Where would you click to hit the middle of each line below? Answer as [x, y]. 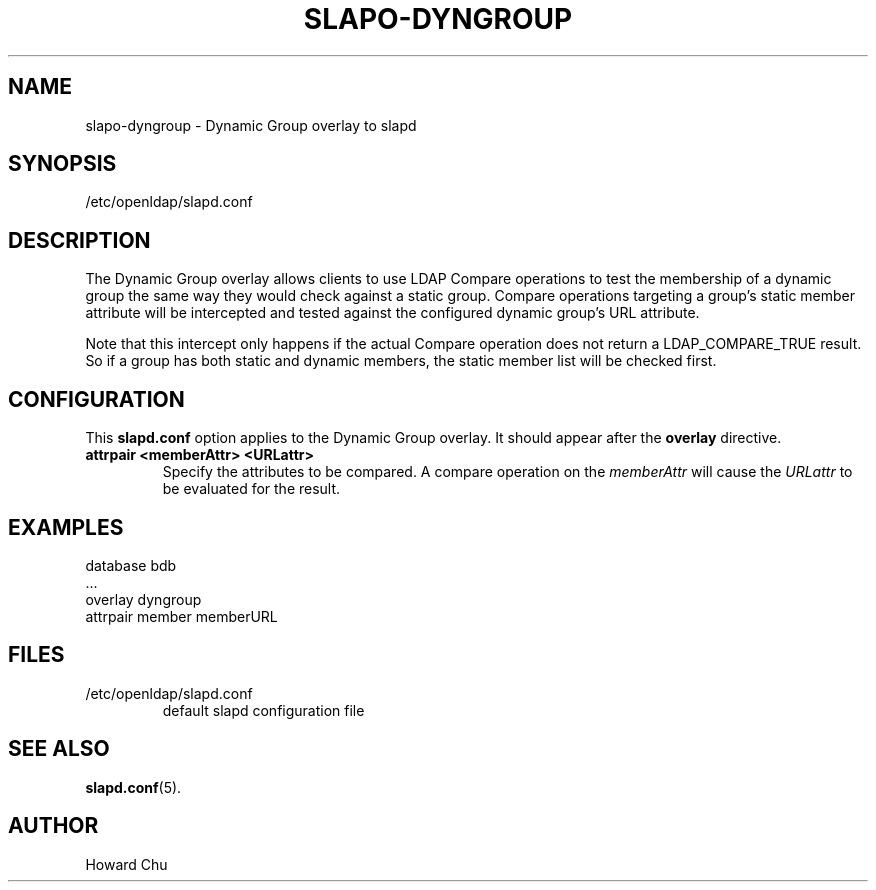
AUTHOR [53, 826]
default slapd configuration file [263, 710]
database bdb [131, 565]
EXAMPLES [66, 527]
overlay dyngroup [143, 599]
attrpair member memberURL [181, 616]
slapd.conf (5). [133, 787]
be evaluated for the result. [251, 489]
